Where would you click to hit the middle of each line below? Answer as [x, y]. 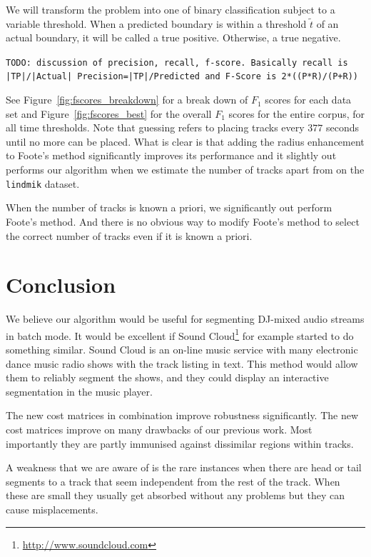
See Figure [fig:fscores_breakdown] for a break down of [127, 100]
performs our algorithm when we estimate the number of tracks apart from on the [185, 170]
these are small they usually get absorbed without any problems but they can [175, 495]
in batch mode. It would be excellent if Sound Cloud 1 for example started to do [180, 334]
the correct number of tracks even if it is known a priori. [129, 235]
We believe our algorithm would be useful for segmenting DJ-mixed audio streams [185, 319]
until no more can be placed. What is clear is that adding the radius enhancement [185, 141]
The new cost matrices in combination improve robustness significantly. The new [182, 415]
